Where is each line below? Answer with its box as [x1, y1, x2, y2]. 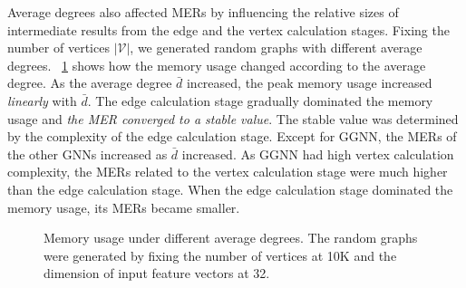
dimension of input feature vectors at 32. [44, 264, 270, 283]
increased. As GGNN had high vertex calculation [181, 144, 454, 163]
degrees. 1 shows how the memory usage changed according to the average [7, 55, 426, 74]
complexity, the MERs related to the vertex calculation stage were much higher [7, 162, 448, 181]
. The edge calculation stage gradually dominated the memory [87, 91, 433, 110]
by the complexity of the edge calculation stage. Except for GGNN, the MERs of [7, 127, 457, 146]
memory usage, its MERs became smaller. [7, 197, 240, 216]
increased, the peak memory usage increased [186, 73, 432, 92]
